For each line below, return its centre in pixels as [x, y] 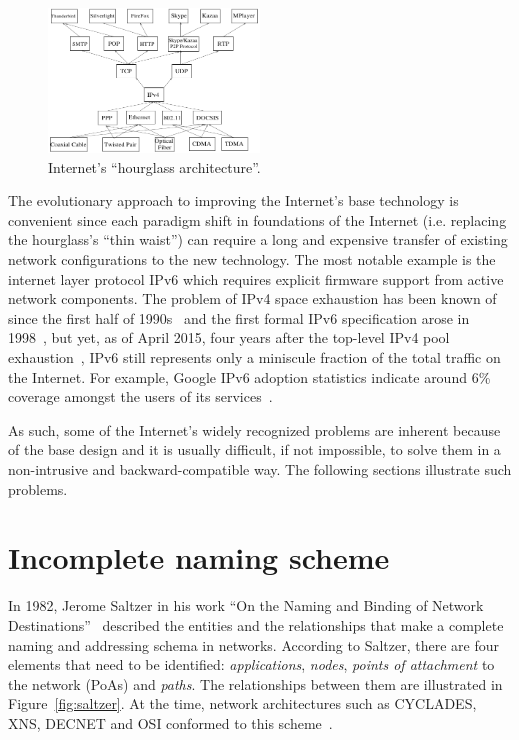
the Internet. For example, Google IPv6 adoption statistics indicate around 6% [249, 376]
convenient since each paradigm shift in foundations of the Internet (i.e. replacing [257, 219]
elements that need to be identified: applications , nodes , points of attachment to [251, 664]
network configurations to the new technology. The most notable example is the [252, 259]
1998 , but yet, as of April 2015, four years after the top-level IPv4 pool [229, 337]
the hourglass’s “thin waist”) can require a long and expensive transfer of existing [258, 239]
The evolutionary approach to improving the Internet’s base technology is [233, 200]
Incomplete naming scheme [199, 557]
